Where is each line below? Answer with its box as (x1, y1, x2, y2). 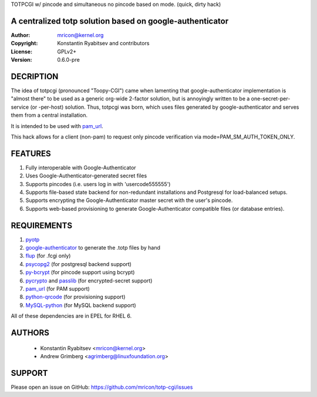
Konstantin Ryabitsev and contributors (57, 40, 150, 47)
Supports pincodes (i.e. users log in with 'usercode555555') (25, 180, 171, 187)
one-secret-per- (251, 95, 291, 102)
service (11, 103, 29, 110)
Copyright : (11, 40, 38, 47)
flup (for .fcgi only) (25, 253, 71, 260)
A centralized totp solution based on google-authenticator (11, 16, 229, 26)
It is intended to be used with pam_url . (11, 122, 103, 129)
